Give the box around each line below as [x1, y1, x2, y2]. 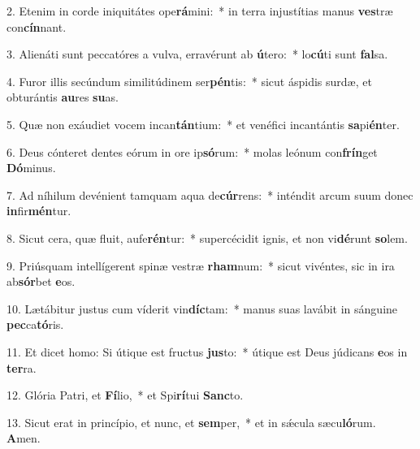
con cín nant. [6, 18, 67, 35]
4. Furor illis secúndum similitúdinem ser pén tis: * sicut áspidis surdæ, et [6, 72, 372, 89]
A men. [6, 430, 41, 447]
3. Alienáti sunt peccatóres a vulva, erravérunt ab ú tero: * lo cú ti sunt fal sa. [6, 45, 388, 63]
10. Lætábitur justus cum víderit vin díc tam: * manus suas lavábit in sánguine [6, 300, 398, 317]
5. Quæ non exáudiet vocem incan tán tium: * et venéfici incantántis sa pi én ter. [6, 115, 400, 132]
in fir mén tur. [6, 202, 71, 219]
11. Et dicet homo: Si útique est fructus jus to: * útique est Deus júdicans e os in [6, 343, 408, 360]
